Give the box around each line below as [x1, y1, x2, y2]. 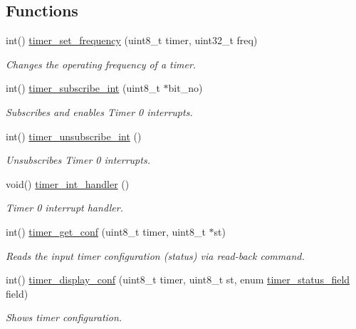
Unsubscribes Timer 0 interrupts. [6, 152, 150, 167]
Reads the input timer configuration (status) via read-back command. [6, 248, 305, 263]
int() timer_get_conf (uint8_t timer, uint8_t [6, 224, 206, 239]
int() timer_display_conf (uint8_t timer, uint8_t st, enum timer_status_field [6, 272, 350, 287]
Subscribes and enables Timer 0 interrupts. [6, 104, 193, 119]
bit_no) [168, 80, 203, 95]
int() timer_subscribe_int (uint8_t [6, 80, 160, 95]
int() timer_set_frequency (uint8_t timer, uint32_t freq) [6, 33, 258, 48]
